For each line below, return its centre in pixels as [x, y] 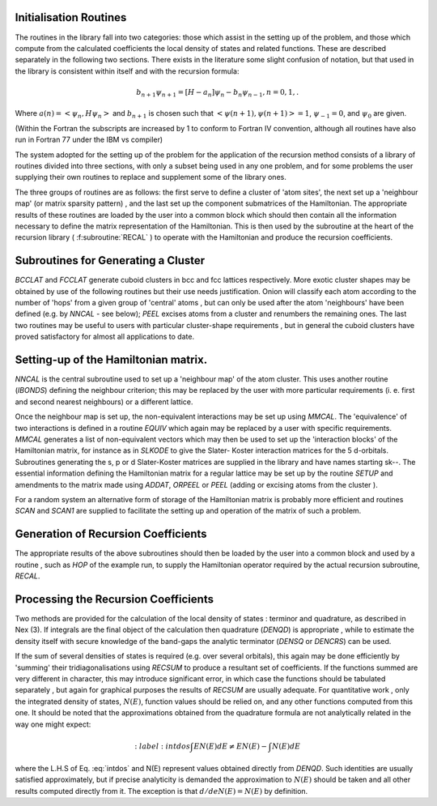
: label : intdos [163, 746]
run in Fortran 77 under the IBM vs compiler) [89, 140]
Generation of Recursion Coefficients [111, 534]
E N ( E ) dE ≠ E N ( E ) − [230, 746]
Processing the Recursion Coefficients [115, 599]
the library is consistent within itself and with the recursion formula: [127, 71]
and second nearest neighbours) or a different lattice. [104, 402]
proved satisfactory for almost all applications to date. [104, 337]
